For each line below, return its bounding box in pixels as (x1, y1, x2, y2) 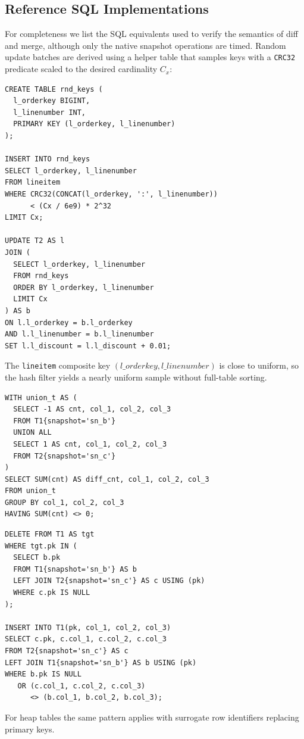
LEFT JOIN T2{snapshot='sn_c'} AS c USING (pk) (13, 576, 205, 585)
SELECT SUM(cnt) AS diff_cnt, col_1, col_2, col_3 (5, 475, 209, 484)
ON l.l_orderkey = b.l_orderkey (5, 318, 133, 327)
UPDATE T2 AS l (5, 236, 65, 245)
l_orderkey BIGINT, (13, 96, 90, 105)
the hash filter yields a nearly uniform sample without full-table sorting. (5, 370, 267, 383)
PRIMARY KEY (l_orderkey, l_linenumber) (13, 120, 175, 129)
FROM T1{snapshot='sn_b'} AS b (13, 565, 137, 573)
